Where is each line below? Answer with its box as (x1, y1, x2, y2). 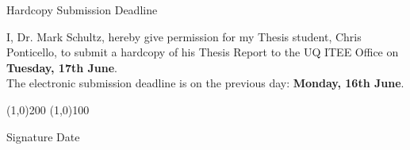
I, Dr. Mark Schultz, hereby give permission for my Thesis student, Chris (6, 28, 362, 44)
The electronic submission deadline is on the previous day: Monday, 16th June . (6, 75, 404, 91)
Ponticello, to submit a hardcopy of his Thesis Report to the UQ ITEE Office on (6, 44, 399, 60)
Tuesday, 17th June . (6, 59, 117, 75)
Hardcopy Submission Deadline (6, 2, 158, 17)
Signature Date (6, 128, 80, 144)
